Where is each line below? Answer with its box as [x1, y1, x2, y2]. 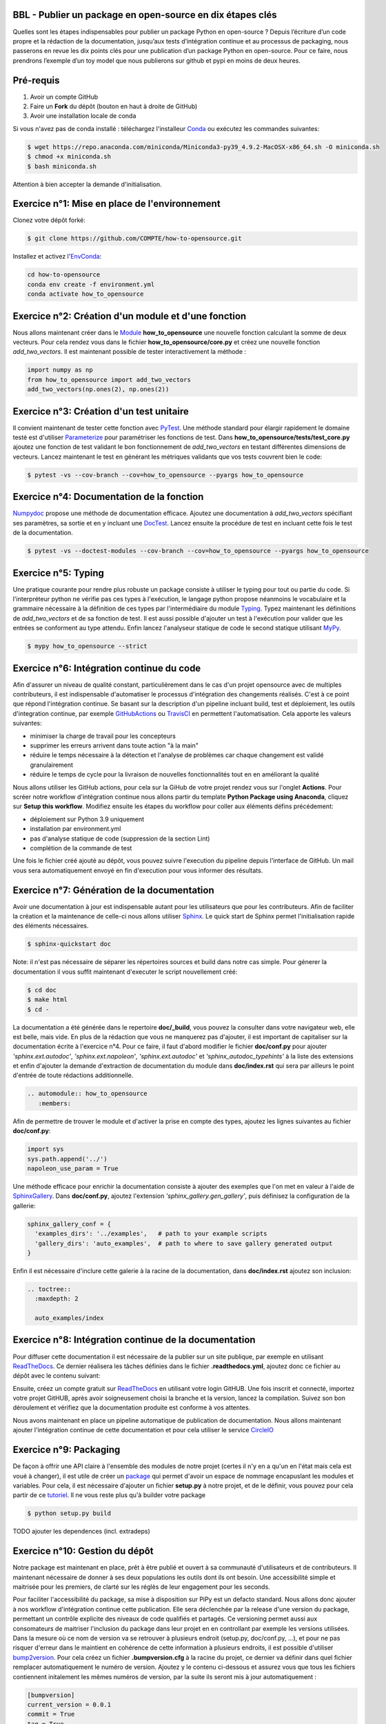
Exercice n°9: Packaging [12, 1444, 121, 1456]
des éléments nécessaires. [12, 921, 89, 930]
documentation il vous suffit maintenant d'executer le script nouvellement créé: [12, 968, 238, 976]
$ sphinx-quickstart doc [27, 940, 112, 948]
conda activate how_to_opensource [27, 290, 144, 298]
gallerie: [12, 1201, 36, 1210]
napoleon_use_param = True [27, 1164, 119, 1172]
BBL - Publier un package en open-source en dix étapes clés [12, 9, 277, 21]
